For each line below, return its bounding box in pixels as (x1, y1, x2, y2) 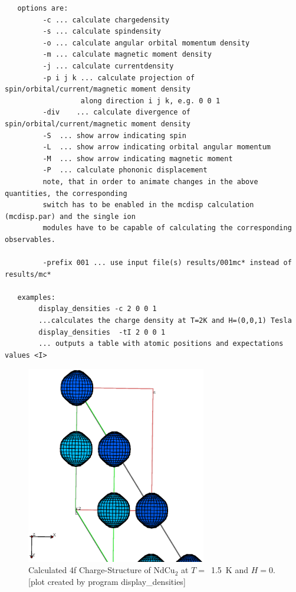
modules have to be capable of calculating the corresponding (42, 224, 292, 233)
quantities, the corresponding (5, 189, 127, 198)
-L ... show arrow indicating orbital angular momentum (42, 143, 271, 152)
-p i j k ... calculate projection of (42, 73, 195, 82)
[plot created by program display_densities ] (28, 575, 186, 588)
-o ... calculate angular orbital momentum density (42, 38, 250, 47)
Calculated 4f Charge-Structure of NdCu (28, 564, 175, 576)
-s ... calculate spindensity (42, 27, 161, 36)
